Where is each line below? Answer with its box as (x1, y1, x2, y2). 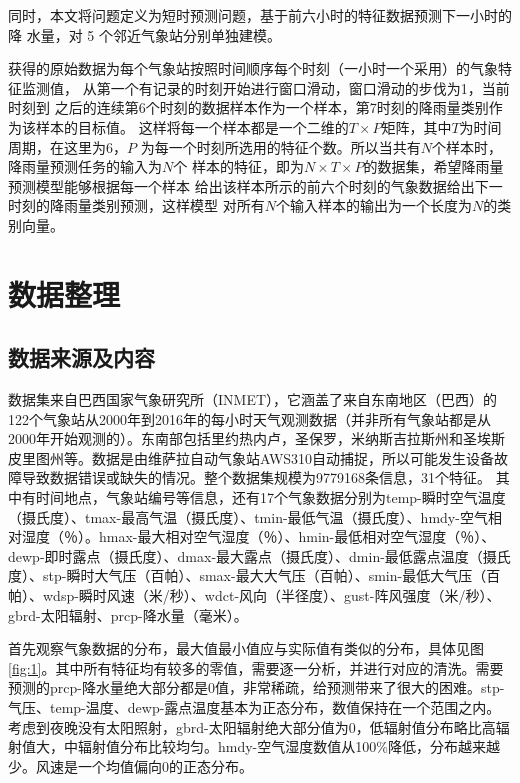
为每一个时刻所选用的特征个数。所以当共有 (140, 136, 421, 157)
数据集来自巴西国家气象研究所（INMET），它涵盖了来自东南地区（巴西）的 (8, 389, 498, 410)
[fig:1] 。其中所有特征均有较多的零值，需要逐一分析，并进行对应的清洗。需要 (8, 657, 504, 678)
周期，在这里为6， (8, 136, 127, 157)
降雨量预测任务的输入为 (8, 156, 162, 177)
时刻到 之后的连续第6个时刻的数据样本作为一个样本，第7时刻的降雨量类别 (8, 97, 489, 118)
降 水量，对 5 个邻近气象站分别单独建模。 (8, 24, 281, 45)
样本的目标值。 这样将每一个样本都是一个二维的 (35, 116, 349, 137)
